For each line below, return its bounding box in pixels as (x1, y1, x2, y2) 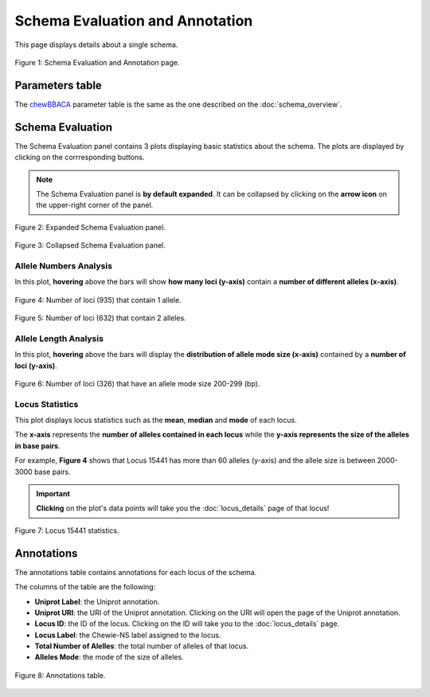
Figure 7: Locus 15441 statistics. (14, 526, 119, 535)
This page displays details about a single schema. (14, 40, 178, 49)
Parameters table (14, 78, 103, 92)
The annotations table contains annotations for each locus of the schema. (14, 567, 257, 577)
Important (36, 489, 71, 499)
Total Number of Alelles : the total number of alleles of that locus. (34, 641, 249, 651)
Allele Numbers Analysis (14, 260, 113, 271)
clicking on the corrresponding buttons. (14, 152, 145, 163)
